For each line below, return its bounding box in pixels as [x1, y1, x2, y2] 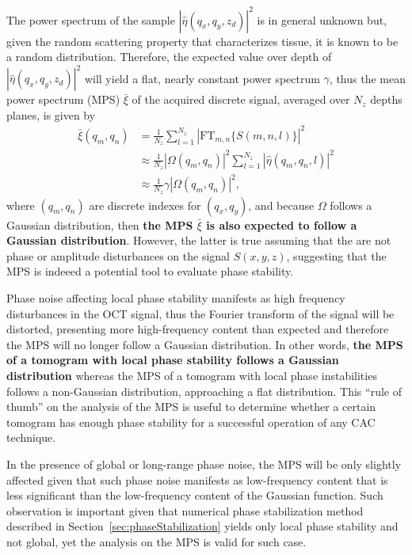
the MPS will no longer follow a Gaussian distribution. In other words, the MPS [6, 336, 403, 352]
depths [370, 91, 402, 108]
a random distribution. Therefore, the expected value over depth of [6, 48, 332, 65]
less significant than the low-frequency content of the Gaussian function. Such [6, 487, 383, 504]
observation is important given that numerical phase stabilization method [6, 502, 364, 519]
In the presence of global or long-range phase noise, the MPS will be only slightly [6, 455, 402, 472]
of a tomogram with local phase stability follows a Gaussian [6, 352, 339, 368]
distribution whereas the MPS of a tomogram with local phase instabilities [6, 367, 377, 384]
